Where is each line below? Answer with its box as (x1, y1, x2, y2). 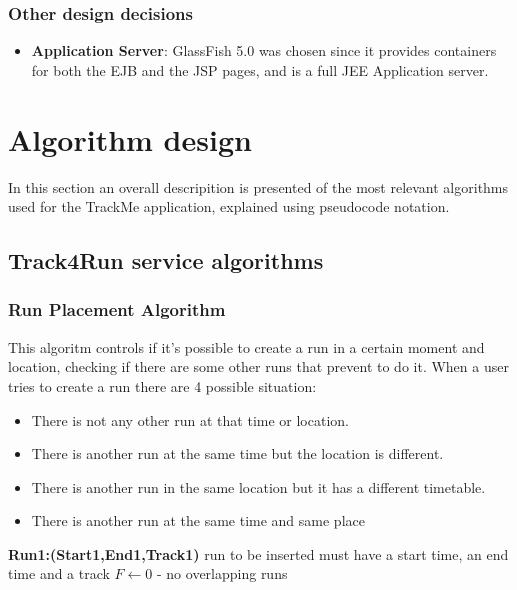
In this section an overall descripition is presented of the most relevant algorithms (8, 176, 509, 197)
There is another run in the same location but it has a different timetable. (31, 476, 486, 497)
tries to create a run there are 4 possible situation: (8, 375, 317, 396)
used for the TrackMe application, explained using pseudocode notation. (8, 196, 450, 217)
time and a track (8, 563, 110, 584)
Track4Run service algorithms (8, 245, 324, 276)
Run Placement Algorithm (8, 297, 226, 322)
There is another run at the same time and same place (31, 510, 365, 531)
